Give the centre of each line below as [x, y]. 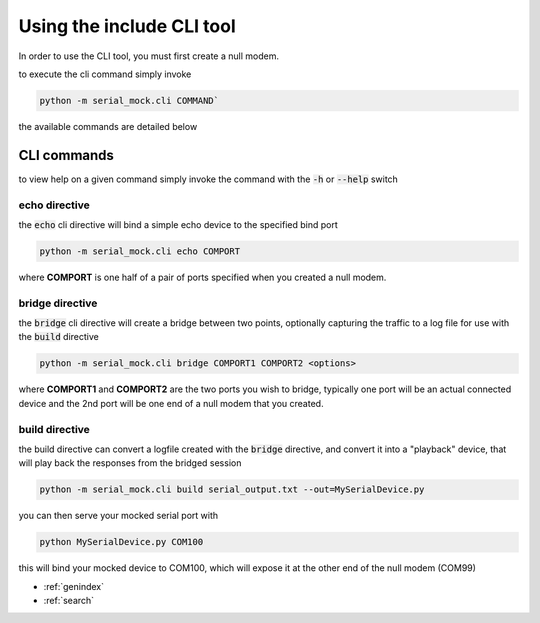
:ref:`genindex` [74, 586]
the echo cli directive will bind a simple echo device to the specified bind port [178, 224]
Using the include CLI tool [127, 26]
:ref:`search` [69, 601]
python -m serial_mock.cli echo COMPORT [139, 251]
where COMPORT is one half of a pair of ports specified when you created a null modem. [202, 277]
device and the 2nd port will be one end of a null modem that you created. [171, 403]
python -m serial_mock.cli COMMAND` [129, 100]
